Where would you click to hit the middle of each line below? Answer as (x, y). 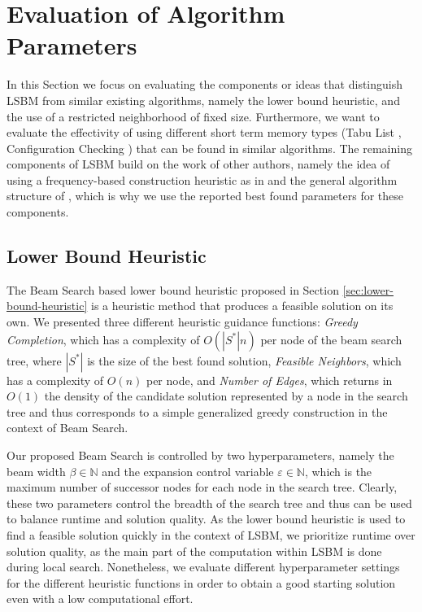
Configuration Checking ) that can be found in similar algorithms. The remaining (209, 148)
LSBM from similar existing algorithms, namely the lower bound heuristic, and (203, 100)
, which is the (338, 471)
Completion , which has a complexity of (103, 339)
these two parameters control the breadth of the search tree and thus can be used (209, 503)
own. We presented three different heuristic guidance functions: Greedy (182, 322)
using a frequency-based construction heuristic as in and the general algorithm (202, 179)
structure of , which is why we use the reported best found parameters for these (205, 196)
